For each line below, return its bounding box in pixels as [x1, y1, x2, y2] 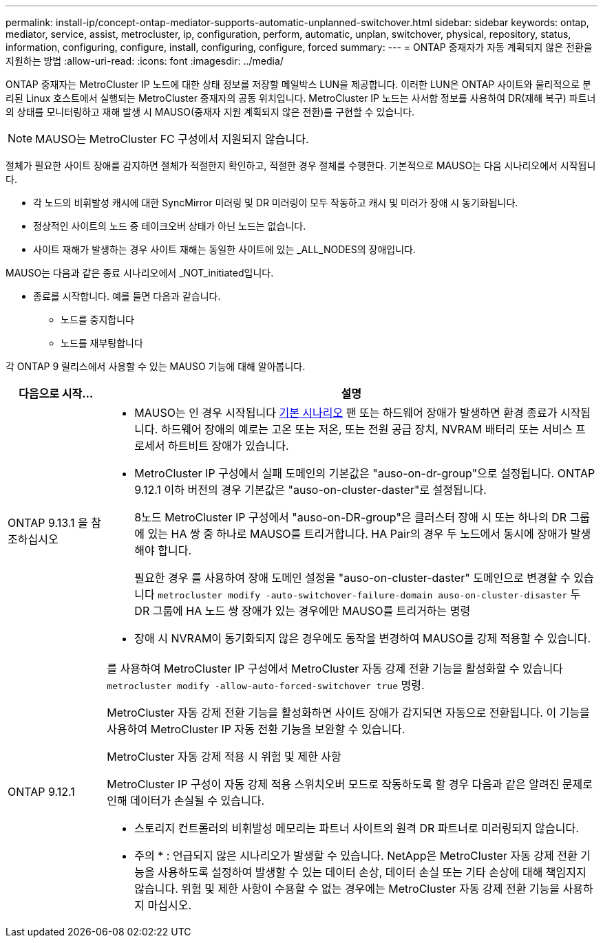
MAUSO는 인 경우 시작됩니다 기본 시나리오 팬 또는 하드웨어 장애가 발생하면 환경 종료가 [134, 406, 558, 420]
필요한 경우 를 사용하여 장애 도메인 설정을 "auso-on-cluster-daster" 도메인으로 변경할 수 [134, 571, 571, 585]
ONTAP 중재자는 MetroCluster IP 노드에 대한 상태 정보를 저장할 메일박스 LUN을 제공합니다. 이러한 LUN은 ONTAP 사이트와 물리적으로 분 [6, 78, 591, 90]
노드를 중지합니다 [61, 314, 134, 325]
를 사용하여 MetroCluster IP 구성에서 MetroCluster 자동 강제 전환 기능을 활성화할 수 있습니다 [107, 662, 563, 675]
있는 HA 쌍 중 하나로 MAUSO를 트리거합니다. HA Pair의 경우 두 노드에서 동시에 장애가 [147, 527, 568, 541]
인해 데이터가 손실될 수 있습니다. [107, 794, 265, 807]
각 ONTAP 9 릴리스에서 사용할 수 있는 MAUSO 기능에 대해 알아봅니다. [6, 360, 306, 372]
